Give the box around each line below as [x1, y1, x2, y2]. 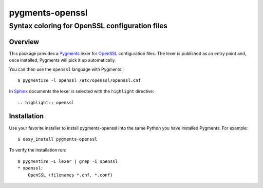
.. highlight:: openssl [18, 100, 75, 105]
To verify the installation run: [9, 147, 67, 153]
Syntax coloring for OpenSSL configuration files [9, 21, 168, 30]
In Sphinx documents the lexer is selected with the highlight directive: [9, 88, 154, 94]
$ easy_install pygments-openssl [18, 136, 97, 142]
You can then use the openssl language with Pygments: [9, 66, 123, 72]
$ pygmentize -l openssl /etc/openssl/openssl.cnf [18, 77, 141, 83]
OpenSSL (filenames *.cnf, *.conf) [27, 172, 113, 178]
